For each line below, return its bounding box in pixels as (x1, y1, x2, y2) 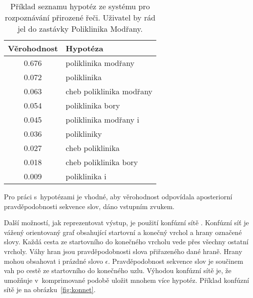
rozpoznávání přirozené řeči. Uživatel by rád (4, 12, 156, 23)
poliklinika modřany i (65, 114, 139, 125)
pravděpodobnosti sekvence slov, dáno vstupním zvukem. (4, 201, 175, 211)
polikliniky (65, 128, 102, 139)
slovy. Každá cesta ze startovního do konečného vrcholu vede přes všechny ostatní (4, 236, 249, 247)
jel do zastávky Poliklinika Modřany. (18, 23, 143, 34)
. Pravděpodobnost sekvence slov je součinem (108, 255, 243, 266)
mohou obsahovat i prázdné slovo (4, 255, 103, 266)
